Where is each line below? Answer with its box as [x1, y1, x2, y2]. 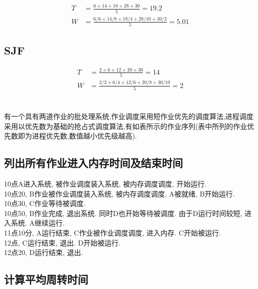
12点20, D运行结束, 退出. [4, 247, 83, 257]
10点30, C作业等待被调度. [4, 198, 86, 208]
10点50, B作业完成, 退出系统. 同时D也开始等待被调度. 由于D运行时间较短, [4, 207, 242, 218]
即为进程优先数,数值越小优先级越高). [18, 130, 137, 141]
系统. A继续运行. [11, 217, 65, 228]
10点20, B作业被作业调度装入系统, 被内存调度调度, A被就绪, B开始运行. [4, 188, 235, 198]
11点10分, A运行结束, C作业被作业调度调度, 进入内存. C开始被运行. [4, 227, 221, 237]
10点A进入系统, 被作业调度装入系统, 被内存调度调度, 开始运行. [4, 178, 207, 188]
